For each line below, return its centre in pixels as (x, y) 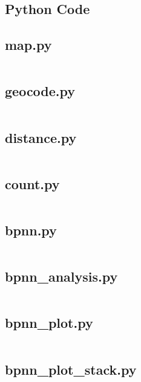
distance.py (41, 137)
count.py (32, 183)
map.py (28, 45)
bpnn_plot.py (49, 323)
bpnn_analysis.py (61, 276)
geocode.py (40, 91)
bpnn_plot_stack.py (71, 369)
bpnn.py (31, 230)
